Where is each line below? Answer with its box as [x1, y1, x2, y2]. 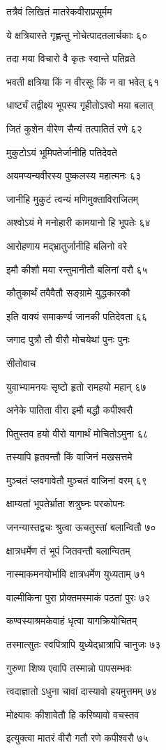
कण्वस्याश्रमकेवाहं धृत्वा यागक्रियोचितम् [6, 613, 137, 628]
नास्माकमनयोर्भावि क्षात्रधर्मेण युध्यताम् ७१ [6, 567, 146, 581]
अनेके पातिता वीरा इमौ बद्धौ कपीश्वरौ [6, 403, 133, 417]
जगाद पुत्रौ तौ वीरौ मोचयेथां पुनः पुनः [6, 332, 130, 347]
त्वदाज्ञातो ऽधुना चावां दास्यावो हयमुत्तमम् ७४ [6, 684, 157, 698]
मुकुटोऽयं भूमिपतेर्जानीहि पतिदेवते [6, 144, 117, 159]
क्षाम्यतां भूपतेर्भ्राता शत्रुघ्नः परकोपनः [6, 496, 125, 511]
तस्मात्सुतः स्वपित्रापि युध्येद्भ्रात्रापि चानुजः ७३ [6, 637, 161, 652]
